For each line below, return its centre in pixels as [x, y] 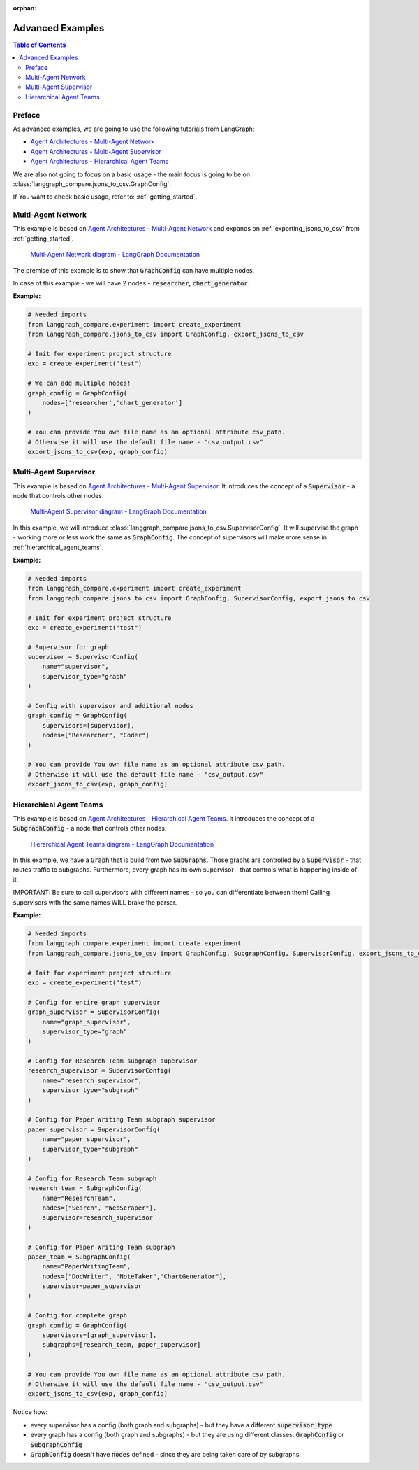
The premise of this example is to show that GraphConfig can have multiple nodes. [134, 270]
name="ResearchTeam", [79, 1198]
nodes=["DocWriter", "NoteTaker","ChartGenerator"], [134, 1276]
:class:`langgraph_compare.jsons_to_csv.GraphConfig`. [92, 184]
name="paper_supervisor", [87, 1139]
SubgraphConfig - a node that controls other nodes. [90, 828]
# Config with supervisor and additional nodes [110, 706]
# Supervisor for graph [68, 647]
